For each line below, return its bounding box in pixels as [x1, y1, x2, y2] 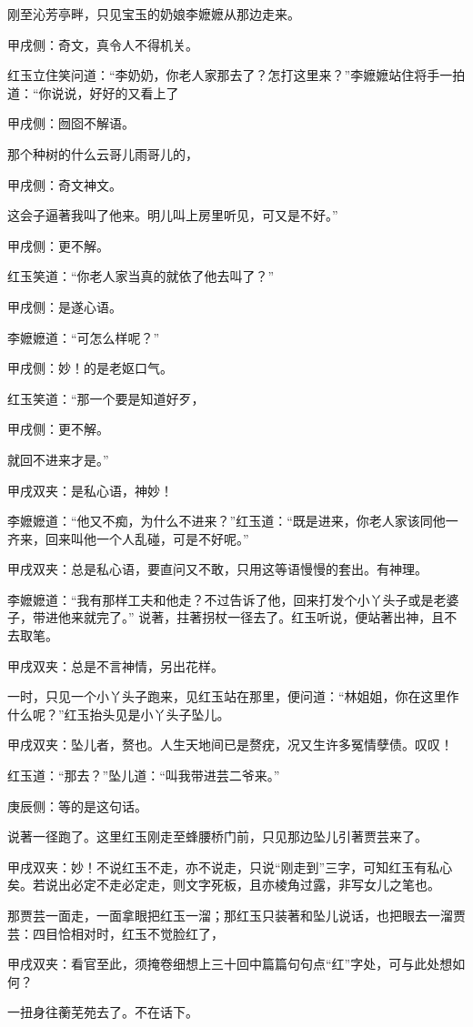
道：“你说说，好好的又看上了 [7, 83, 179, 102]
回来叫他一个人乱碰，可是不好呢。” [45, 529, 249, 548]
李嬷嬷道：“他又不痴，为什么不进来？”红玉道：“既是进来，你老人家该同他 [7, 511, 446, 530]
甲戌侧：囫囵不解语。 [7, 114, 135, 133]
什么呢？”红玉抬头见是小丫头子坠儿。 [7, 704, 230, 723]
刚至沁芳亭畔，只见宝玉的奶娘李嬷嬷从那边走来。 [7, 5, 300, 23]
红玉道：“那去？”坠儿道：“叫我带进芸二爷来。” [7, 766, 280, 785]
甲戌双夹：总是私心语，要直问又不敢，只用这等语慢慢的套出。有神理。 [7, 559, 428, 579]
